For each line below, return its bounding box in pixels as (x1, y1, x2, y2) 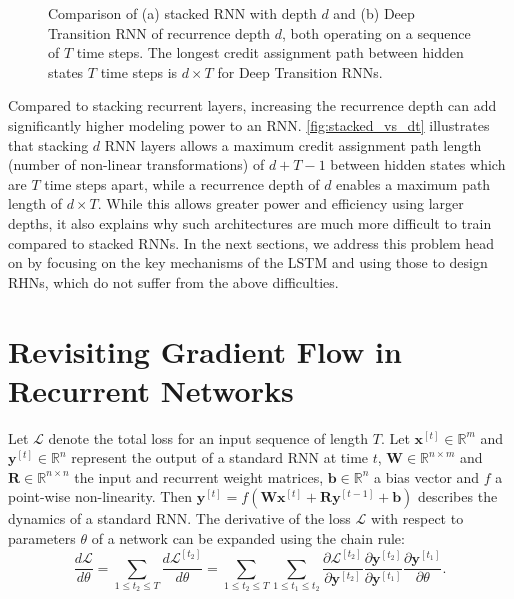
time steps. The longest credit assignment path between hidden (76, 42, 464, 63)
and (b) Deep (333, 3, 415, 23)
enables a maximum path (336, 173, 491, 194)
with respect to (370, 508, 464, 529)
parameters (8, 528, 76, 548)
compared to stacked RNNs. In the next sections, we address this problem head (8, 232, 495, 253)
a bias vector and (374, 466, 480, 487)
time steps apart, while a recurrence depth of (44, 173, 320, 194)
